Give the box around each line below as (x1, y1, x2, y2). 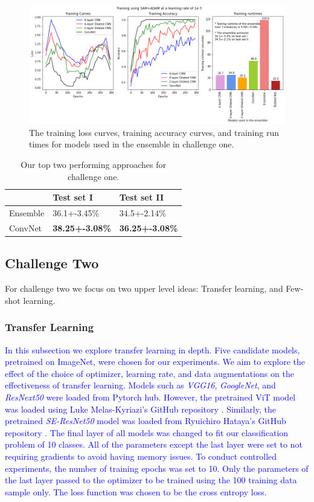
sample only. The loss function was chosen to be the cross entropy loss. (5, 485, 267, 498)
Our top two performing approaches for (21, 158, 166, 171)
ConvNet (9, 221, 42, 234)
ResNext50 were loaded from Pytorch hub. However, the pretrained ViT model (5, 391, 296, 403)
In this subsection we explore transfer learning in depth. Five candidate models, (5, 343, 300, 356)
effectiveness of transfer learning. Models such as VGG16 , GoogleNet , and (5, 379, 276, 391)
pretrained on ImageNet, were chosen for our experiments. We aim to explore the (5, 355, 305, 368)
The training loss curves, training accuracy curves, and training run (29, 126, 280, 138)
